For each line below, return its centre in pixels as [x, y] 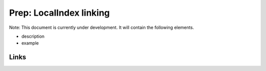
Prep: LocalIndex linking [60, 13]
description [33, 36]
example [30, 43]
